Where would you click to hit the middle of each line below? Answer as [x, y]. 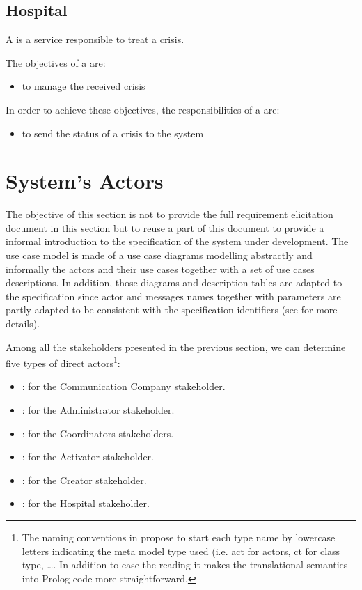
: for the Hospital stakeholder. [86, 503]
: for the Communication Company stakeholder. [124, 386]
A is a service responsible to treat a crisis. [95, 39]
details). [23, 324]
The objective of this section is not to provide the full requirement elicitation [170, 214]
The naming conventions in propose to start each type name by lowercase [179, 537]
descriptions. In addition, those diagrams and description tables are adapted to [174, 282]
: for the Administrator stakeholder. [98, 410]
